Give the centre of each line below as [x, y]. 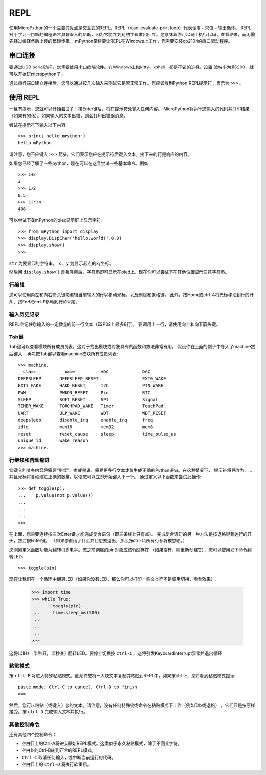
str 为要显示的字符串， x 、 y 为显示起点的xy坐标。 [62, 263]
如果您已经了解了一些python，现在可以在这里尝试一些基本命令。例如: [79, 163]
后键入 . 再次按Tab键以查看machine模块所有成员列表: [64, 354]
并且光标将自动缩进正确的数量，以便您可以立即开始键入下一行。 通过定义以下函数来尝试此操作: [105, 477]
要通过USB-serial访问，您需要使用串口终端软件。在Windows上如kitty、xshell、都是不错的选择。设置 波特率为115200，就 [132, 67]
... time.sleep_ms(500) [66, 613]
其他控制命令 [24, 725]
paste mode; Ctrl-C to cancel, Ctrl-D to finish [78, 687]
